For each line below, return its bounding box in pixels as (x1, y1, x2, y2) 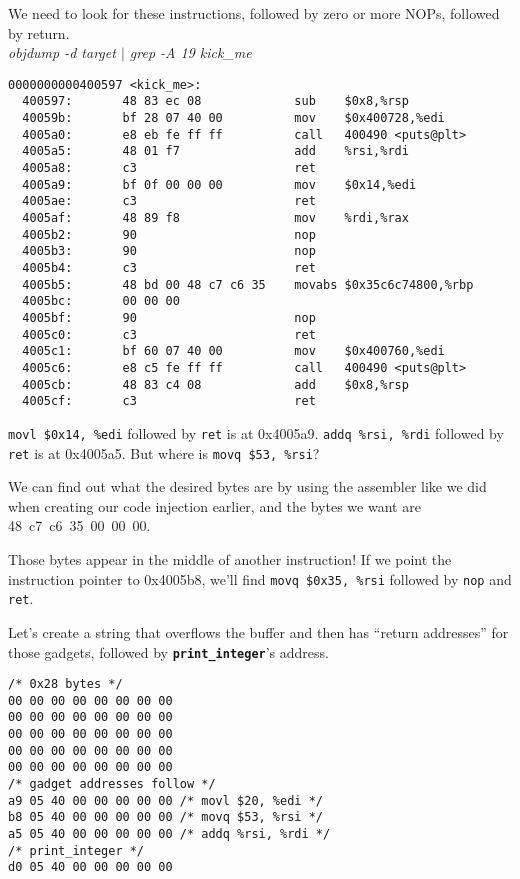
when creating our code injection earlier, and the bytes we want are (8, 495, 421, 516)
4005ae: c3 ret (22, 194, 316, 209)
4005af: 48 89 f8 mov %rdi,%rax (22, 211, 409, 226)
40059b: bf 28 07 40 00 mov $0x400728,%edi (22, 111, 445, 126)
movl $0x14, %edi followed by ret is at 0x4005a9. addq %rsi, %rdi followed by (8, 422, 504, 443)
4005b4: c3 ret (22, 261, 316, 275)
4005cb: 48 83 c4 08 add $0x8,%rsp (22, 377, 409, 392)
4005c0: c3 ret (22, 327, 316, 342)
